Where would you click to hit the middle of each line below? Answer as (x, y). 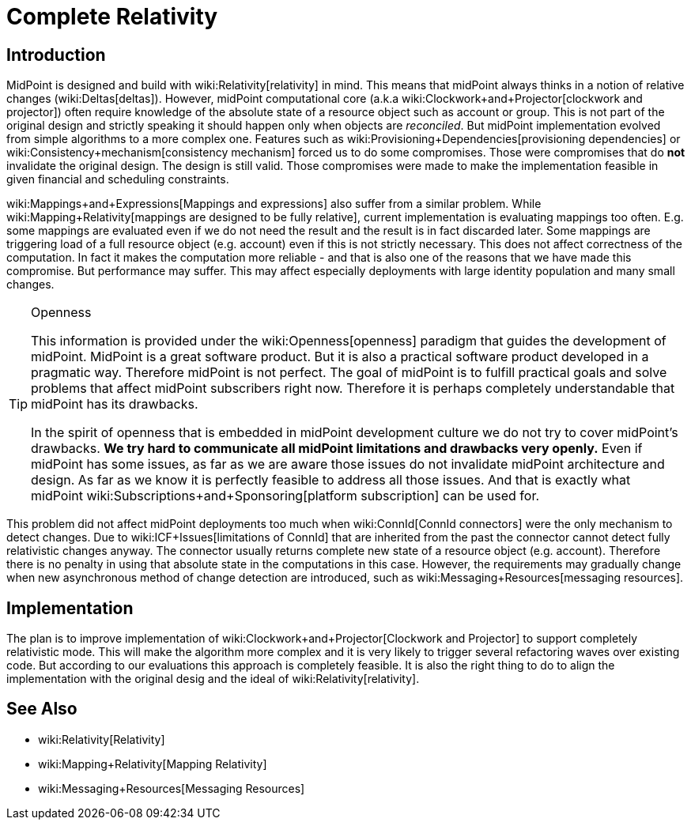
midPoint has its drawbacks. (115, 404)
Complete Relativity (112, 17)
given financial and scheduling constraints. (118, 179)
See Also (42, 709)
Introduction (56, 55)
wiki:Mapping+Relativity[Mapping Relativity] (153, 764)
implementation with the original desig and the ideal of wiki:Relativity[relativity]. (213, 679)
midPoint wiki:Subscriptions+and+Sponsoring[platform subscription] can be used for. (285, 496)
